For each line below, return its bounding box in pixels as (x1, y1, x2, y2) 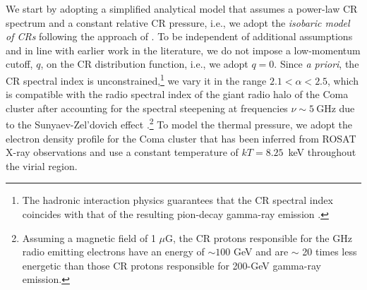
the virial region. (6, 158, 78, 173)
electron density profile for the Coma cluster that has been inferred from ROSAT (6, 131, 356, 145)
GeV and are (233, 244, 289, 259)
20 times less (302, 244, 357, 259)
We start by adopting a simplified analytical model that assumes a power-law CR (6, 1, 358, 16)
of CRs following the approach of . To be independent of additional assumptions (6, 29, 353, 44)
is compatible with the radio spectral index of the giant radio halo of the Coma (6, 87, 349, 102)
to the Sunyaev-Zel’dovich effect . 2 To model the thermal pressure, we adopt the (6, 115, 353, 132)
